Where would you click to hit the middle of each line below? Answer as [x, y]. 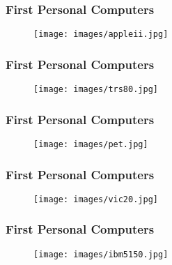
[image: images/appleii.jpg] [101, 35]
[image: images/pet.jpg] [91, 144]
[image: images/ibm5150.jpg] [101, 254]
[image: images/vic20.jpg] [96, 199]
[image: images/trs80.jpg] [96, 90]
